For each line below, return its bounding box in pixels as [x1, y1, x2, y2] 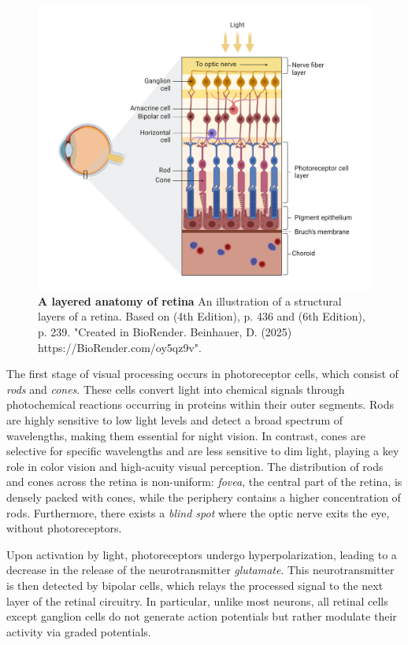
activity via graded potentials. [6, 623, 151, 639]
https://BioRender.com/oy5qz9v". [38, 339, 202, 355]
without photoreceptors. [6, 520, 122, 536]
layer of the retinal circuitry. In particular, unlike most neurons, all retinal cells [6, 592, 388, 609]
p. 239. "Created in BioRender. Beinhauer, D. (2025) [38, 324, 292, 340]
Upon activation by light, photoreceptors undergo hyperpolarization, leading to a [6, 546, 397, 562]
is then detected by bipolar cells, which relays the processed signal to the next [6, 576, 384, 593]
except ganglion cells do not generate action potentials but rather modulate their [6, 608, 397, 625]
